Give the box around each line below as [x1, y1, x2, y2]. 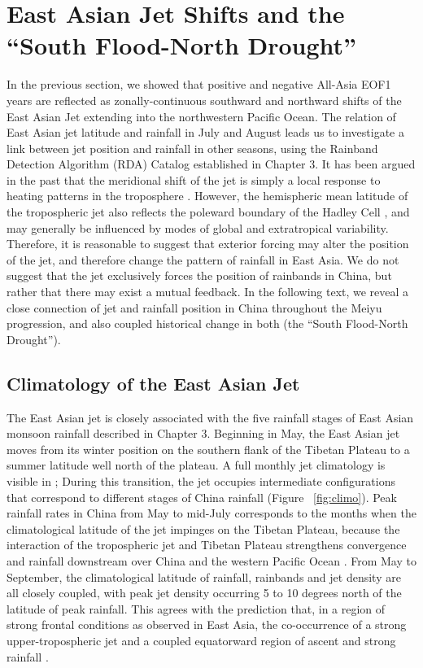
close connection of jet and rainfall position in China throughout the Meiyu [7, 299, 382, 316]
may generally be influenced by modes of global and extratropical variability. [7, 219, 389, 236]
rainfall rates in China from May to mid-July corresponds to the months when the [7, 504, 416, 522]
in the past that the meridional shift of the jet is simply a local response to [7, 171, 381, 188]
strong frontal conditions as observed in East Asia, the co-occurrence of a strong [7, 616, 407, 633]
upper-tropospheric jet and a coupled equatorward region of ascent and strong [7, 631, 396, 648]
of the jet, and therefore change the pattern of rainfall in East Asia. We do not [7, 251, 399, 268]
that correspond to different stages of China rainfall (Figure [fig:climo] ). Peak [7, 488, 397, 505]
